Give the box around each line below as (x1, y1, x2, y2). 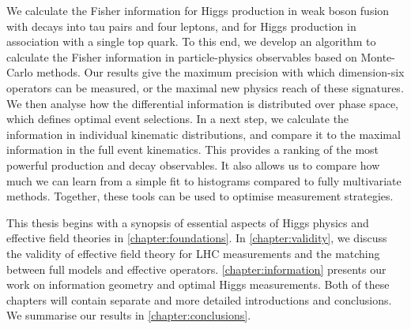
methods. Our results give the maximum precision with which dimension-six (36, 64, 405, 80)
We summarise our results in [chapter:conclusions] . (6, 307, 251, 323)
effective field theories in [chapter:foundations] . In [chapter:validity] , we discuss (6, 230, 387, 246)
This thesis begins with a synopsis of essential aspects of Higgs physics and (6, 214, 369, 230)
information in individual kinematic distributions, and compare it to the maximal (6, 125, 401, 142)
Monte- (360, 48, 395, 65)
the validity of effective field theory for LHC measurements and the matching (6, 245, 380, 261)
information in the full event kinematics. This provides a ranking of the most (6, 141, 379, 158)
